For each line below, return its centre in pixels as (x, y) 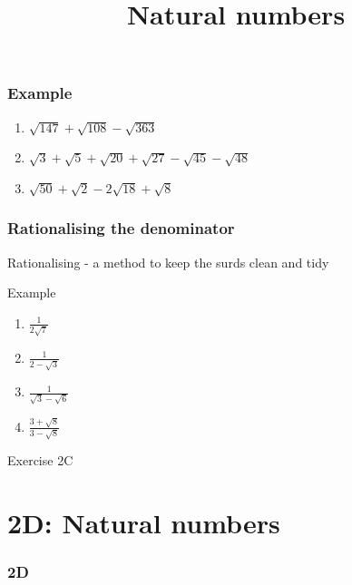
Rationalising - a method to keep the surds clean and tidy (168, 262)
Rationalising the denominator (121, 228)
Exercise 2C (40, 460)
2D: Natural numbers (144, 523)
